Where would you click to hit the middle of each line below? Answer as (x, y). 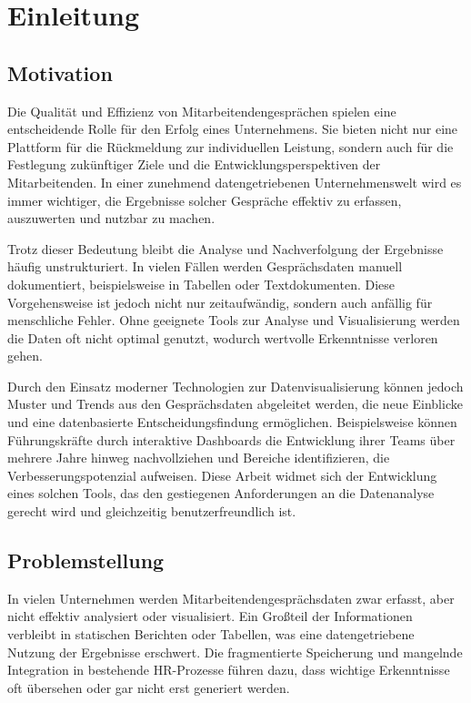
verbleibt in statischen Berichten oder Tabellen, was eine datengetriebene (211, 634)
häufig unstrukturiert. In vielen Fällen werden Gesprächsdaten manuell (205, 266)
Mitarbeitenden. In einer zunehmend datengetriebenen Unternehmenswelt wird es (235, 182)
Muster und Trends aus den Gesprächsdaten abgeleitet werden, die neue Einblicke (235, 404)
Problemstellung (86, 560)
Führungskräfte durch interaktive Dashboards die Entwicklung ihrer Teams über (231, 439)
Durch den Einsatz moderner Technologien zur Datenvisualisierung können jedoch (235, 386)
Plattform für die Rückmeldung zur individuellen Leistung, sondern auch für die (230, 146)
